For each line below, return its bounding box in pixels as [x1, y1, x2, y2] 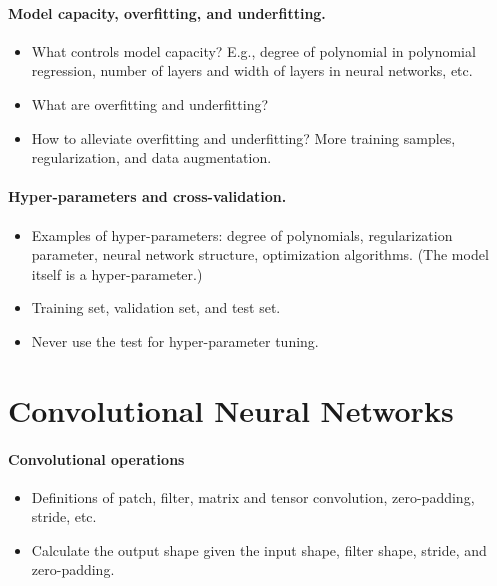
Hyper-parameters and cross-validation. [8, 186, 287, 207]
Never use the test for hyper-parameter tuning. [31, 330, 319, 351]
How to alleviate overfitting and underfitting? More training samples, [31, 127, 456, 148]
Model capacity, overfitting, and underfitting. [8, 2, 326, 23]
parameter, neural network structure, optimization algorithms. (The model [31, 244, 489, 265]
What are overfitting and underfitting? [31, 93, 269, 114]
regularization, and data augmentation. [31, 147, 272, 168]
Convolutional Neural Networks [8, 389, 454, 430]
